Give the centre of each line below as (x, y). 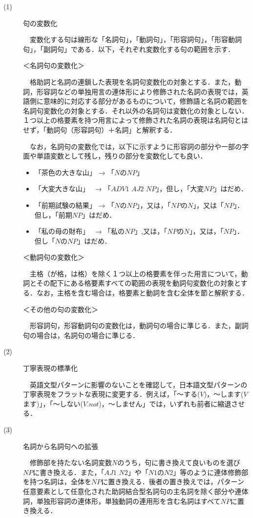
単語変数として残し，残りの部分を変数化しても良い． (122, 156)
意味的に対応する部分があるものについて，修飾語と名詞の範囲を (146, 101)
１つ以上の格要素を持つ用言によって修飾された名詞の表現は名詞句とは (136, 120)
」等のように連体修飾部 (211, 472)
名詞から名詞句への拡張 (61, 446)
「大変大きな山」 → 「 (73, 189)
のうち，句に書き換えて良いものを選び (179, 462)
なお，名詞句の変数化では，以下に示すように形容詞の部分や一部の (136, 146)
